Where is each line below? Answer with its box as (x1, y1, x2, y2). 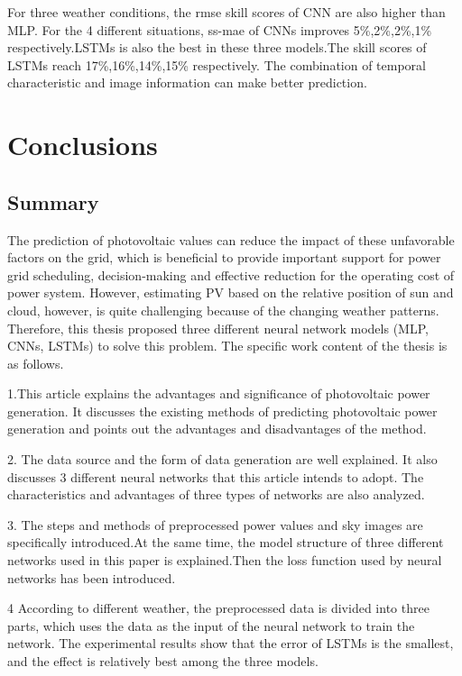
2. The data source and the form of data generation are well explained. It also (7, 450, 438, 469)
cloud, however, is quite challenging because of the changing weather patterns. (7, 300, 439, 319)
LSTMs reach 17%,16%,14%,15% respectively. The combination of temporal (7, 55, 427, 74)
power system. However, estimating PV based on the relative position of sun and (7, 283, 454, 302)
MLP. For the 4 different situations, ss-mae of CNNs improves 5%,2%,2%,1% (7, 20, 432, 39)
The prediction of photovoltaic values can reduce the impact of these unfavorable (7, 230, 455, 249)
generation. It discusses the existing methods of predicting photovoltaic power (7, 401, 438, 420)
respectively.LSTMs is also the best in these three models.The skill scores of (7, 38, 427, 57)
